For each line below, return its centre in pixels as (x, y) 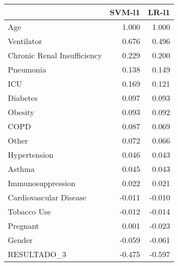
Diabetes (23, 98)
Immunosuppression (42, 183)
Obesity (21, 112)
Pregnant (23, 226)
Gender (20, 240)
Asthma (21, 169)
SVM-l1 (125, 12)
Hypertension (31, 155)
